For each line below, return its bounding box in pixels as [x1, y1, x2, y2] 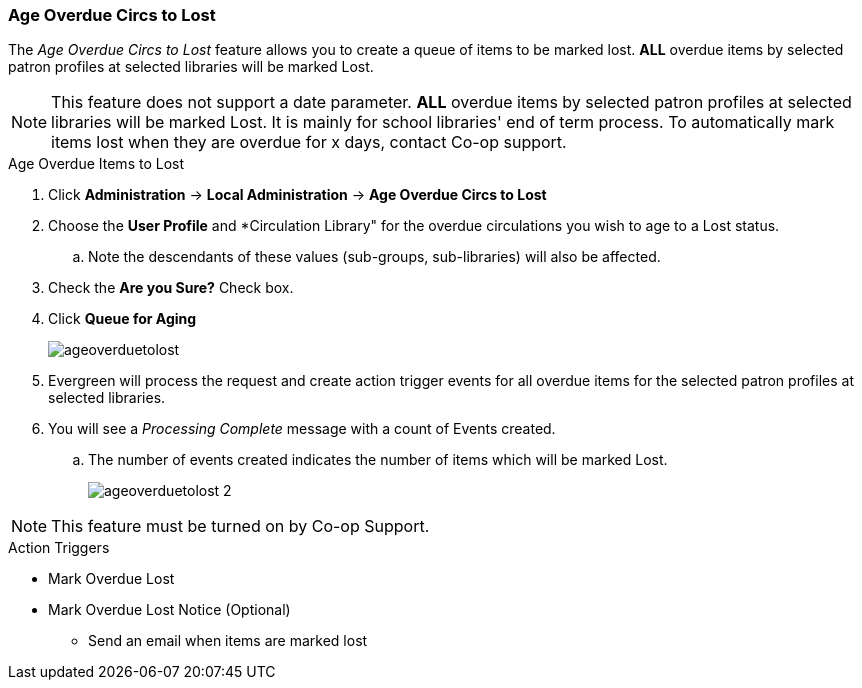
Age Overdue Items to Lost [8, 155, 185, 173]
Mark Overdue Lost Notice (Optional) [48, 601, 291, 619]
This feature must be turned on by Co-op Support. [51, 516, 430, 537]
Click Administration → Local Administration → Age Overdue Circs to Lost [48, 186, 547, 204]
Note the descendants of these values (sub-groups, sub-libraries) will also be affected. [88, 248, 661, 266]
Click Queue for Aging [48, 310, 197, 328]
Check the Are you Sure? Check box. [48, 279, 294, 297]
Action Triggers [8, 539, 110, 557]
